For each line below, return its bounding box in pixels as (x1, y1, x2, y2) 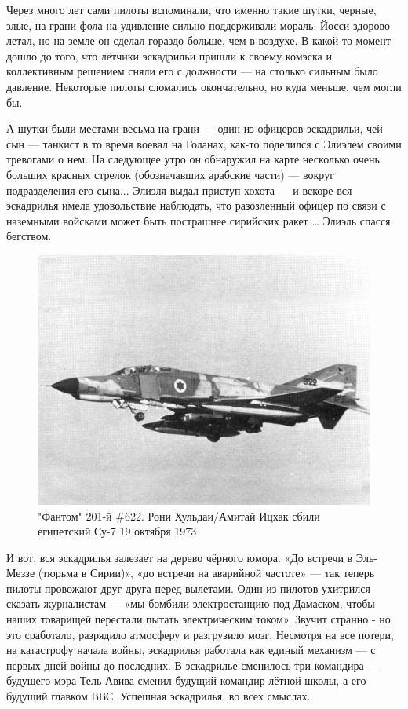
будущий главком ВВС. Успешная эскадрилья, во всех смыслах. (6, 688, 311, 704)
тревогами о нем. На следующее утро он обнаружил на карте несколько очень (6, 151, 380, 167)
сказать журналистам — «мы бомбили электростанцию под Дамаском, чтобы (6, 595, 375, 612)
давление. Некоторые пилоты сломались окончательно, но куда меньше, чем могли (6, 78, 402, 94)
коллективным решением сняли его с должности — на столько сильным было (6, 63, 378, 79)
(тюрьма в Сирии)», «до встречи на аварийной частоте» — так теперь (38, 565, 375, 581)
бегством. (6, 228, 52, 244)
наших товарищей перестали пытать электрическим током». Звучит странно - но (6, 611, 391, 627)
